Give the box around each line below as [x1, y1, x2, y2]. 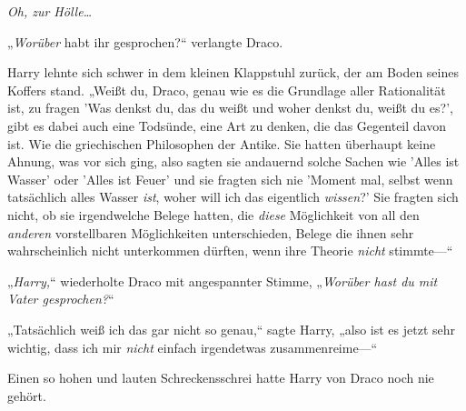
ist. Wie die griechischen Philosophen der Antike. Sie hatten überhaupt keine [7, 134, 436, 153]
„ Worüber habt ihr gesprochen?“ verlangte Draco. [7, 32, 283, 51]
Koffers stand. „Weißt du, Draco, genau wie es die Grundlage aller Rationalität [7, 80, 446, 99]
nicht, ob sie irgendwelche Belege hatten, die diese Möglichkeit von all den [7, 205, 420, 224]
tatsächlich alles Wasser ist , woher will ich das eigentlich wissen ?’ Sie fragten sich [7, 187, 459, 206]
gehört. [7, 386, 46, 405]
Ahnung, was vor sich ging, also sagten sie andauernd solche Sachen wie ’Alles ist [7, 152, 460, 171]
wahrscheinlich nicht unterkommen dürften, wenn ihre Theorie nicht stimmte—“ [7, 241, 453, 260]
